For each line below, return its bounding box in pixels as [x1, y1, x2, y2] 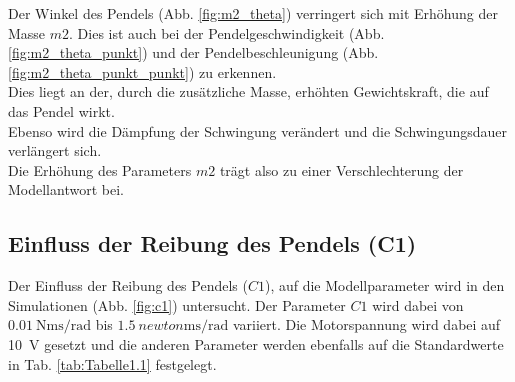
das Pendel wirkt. [8, 100, 115, 121]
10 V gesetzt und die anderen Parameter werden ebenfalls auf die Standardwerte [8, 333, 504, 354]
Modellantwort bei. [8, 179, 124, 200]
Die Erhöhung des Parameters [8, 159, 192, 180]
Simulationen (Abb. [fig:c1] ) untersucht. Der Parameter [8, 294, 346, 315]
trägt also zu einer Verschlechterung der [219, 159, 464, 180]
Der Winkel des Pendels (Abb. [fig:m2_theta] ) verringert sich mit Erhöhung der [8, 3, 498, 23]
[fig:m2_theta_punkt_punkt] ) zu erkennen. [8, 61, 277, 82]
